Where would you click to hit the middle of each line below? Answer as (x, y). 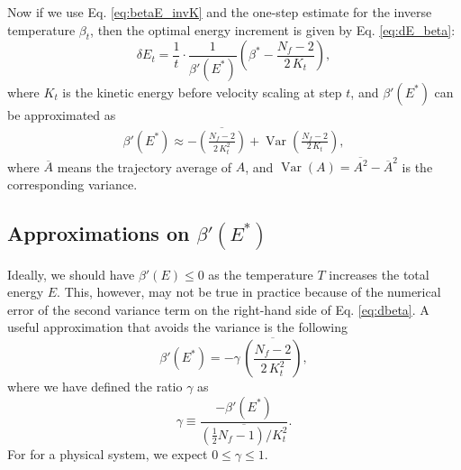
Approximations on (99, 232)
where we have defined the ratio (95, 387)
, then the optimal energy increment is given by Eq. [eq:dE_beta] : (273, 29)
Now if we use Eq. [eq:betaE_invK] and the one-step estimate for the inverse (220, 12)
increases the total (379, 274)
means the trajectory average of (145, 166)
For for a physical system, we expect (108, 453)
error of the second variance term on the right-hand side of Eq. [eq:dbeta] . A (218, 309)
